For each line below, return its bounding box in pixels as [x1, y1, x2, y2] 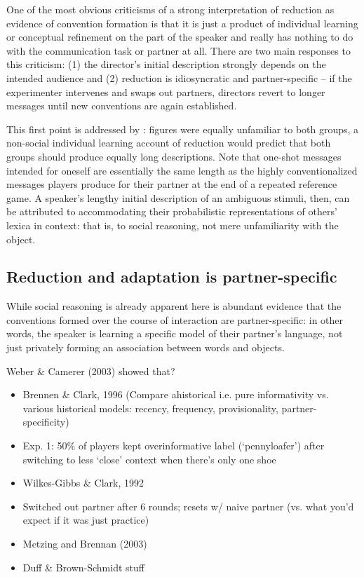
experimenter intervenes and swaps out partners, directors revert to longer [6, 84, 325, 99]
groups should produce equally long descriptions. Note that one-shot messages [6, 149, 342, 163]
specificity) [22, 414, 69, 429]
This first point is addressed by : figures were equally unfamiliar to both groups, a [6, 121, 359, 136]
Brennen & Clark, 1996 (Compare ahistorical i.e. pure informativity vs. [22, 387, 329, 402]
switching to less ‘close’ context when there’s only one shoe [22, 452, 276, 466]
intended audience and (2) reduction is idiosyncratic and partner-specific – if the [6, 70, 352, 85]
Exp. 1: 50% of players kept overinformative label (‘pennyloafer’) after [22, 438, 325, 453]
